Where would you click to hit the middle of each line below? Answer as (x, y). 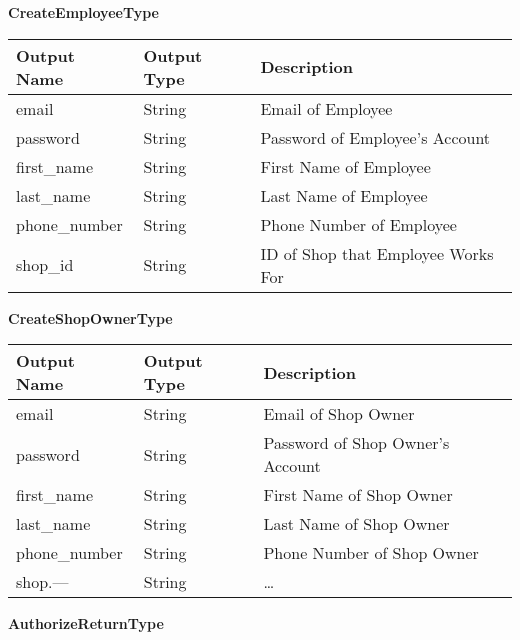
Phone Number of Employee (358, 224)
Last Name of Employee (344, 195)
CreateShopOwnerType (90, 317)
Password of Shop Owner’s (356, 443)
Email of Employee (326, 108)
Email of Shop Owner (339, 414)
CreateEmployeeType (83, 12)
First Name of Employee (345, 166)
